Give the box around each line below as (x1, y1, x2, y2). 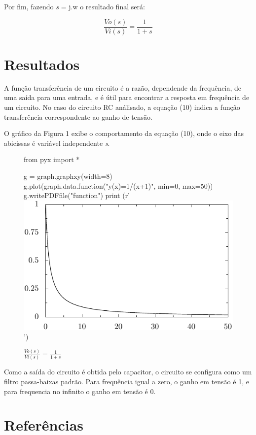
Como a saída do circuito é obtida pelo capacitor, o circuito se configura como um (4, 367, 252, 377)
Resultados (4, 54, 80, 74)
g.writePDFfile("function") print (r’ (24, 190, 130, 201)
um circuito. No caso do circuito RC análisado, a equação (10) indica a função (4, 101, 240, 112)
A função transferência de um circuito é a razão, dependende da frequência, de (4, 82, 241, 93)
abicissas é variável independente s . (4, 137, 110, 148)
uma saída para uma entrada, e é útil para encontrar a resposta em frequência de (4, 92, 250, 102)
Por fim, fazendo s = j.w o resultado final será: (4, 1, 145, 11)
